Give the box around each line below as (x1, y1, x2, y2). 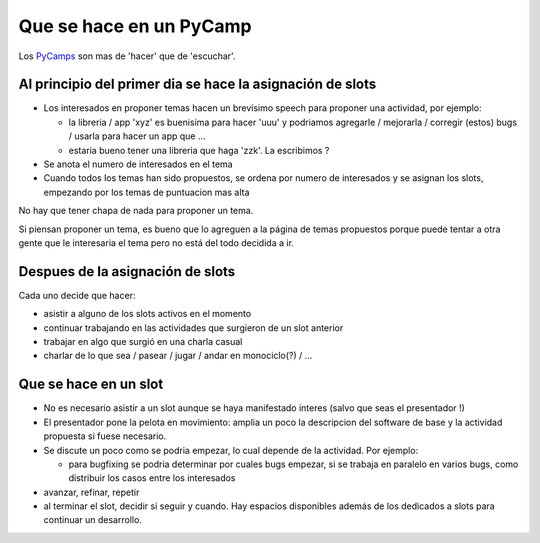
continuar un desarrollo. (43, 514, 142, 526)
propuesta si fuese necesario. (43, 430, 167, 442)
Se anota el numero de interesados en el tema (43, 158, 234, 170)
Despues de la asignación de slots (18, 263, 236, 280)
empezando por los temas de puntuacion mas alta (43, 186, 250, 198)
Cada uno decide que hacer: (18, 289, 136, 301)
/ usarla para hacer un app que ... (68, 130, 206, 142)
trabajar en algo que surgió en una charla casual (43, 336, 243, 348)
